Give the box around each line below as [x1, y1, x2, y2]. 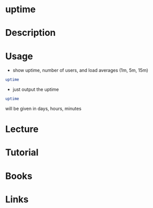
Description [5, 27, 56, 39]
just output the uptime [12, 86, 59, 93]
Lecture [5, 124, 39, 135]
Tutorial [5, 147, 39, 158]
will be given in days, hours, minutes [5, 106, 82, 112]
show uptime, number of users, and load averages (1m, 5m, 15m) [12, 67, 148, 74]
